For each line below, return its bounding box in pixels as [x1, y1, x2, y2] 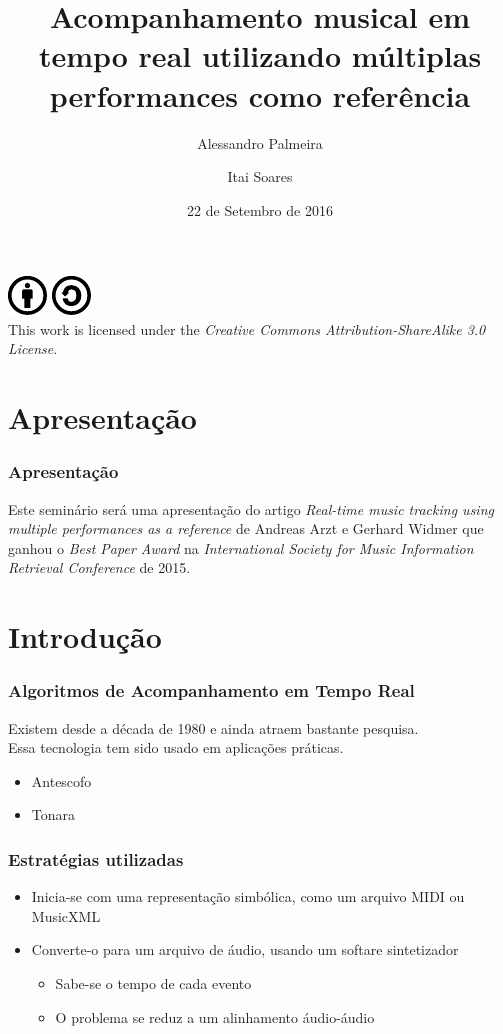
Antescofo [31, 770, 92, 791]
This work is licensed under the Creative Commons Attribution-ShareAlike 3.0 [8, 318, 486, 339]
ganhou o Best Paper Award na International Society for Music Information [8, 537, 474, 558]
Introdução [8, 616, 162, 657]
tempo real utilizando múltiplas [38, 35, 482, 76]
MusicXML [31, 905, 101, 926]
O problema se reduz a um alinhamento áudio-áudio [55, 1006, 375, 1027]
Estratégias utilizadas [8, 846, 184, 871]
